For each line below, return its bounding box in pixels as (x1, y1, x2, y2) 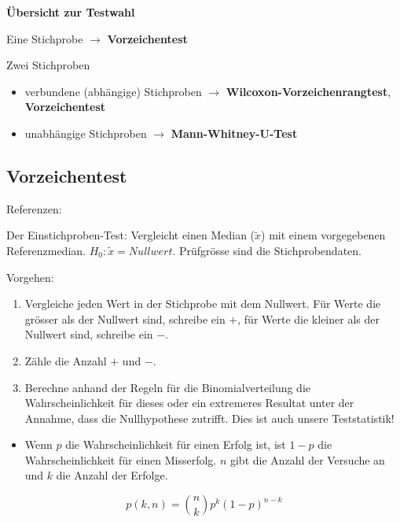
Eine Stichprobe (6, 30, 83, 46)
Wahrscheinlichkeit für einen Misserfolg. (24, 451, 217, 468)
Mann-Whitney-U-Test (171, 124, 298, 141)
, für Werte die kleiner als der (237, 310, 380, 327)
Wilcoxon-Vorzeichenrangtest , (226, 83, 391, 99)
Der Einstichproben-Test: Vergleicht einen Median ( (6, 227, 255, 243)
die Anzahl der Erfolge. (56, 467, 168, 483)
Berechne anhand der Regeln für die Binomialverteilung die (24, 379, 310, 395)
